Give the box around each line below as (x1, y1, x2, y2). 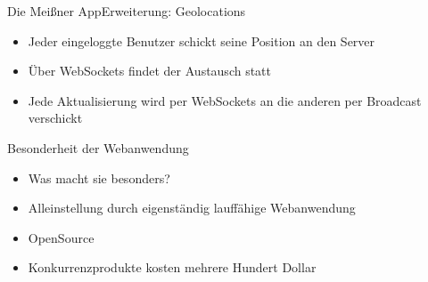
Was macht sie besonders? (28, 168, 170, 187)
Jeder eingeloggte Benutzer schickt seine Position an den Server (28, 31, 375, 50)
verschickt (28, 109, 83, 127)
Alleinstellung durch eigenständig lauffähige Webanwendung (28, 198, 356, 217)
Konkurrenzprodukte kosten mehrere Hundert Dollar (28, 258, 317, 277)
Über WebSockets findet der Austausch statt (28, 61, 272, 80)
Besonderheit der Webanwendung (7, 138, 189, 157)
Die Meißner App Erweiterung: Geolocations (7, 2, 246, 20)
